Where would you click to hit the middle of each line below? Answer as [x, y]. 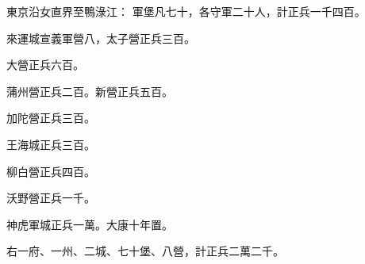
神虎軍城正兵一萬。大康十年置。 [90, 224]
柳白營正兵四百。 [51, 171]
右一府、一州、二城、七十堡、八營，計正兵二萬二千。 [145, 251]
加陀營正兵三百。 [51, 118]
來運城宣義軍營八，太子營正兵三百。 [101, 38]
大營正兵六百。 [45, 65]
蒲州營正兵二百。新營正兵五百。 [90, 91]
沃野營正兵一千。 [51, 198]
